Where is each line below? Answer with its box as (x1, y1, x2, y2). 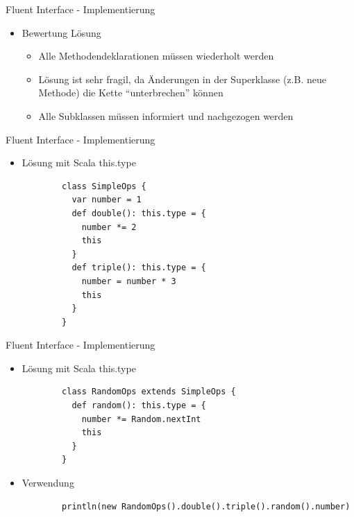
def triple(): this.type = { (71, 263, 206, 273)
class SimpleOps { (62, 181, 146, 191)
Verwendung (22, 475, 74, 490)
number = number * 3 (81, 276, 176, 286)
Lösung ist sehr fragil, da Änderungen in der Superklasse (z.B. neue (38, 71, 326, 86)
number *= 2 (81, 222, 137, 232)
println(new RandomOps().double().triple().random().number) (62, 501, 351, 511)
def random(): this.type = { (71, 401, 206, 411)
